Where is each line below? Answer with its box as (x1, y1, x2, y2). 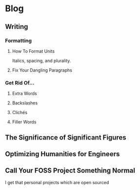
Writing (5, 23, 28, 31)
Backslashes (12, 100, 38, 106)
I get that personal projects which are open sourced (5, 179, 109, 185)
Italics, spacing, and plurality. (12, 57, 71, 64)
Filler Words (12, 119, 37, 125)
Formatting (5, 37, 32, 44)
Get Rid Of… (5, 79, 35, 86)
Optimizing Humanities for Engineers (5, 150, 120, 158)
